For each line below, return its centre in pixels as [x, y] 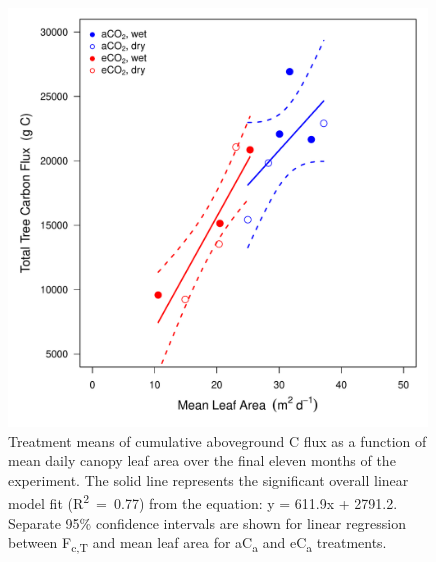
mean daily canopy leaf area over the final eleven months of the [202, 460]
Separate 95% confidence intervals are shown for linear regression [207, 522]
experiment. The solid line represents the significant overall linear [208, 479]
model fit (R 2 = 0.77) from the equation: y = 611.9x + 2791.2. [203, 501]
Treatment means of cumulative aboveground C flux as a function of [217, 440]
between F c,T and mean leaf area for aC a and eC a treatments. [197, 543]
